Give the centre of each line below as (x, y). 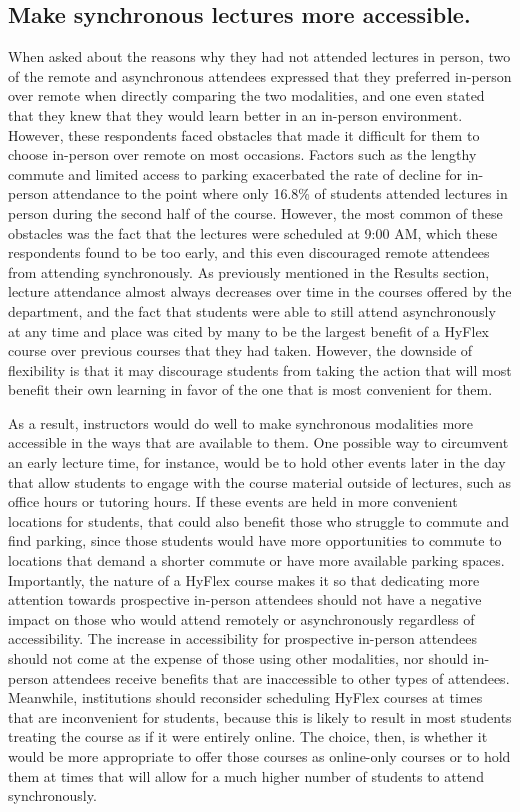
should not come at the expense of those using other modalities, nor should (238, 658)
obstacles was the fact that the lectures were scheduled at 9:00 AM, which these (253, 232)
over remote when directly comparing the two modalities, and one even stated (246, 95)
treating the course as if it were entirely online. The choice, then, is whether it (248, 736)
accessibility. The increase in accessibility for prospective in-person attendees (242, 638)
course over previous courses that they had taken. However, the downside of (240, 350)
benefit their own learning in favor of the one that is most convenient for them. (250, 389)
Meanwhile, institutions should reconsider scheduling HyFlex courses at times (245, 697)
